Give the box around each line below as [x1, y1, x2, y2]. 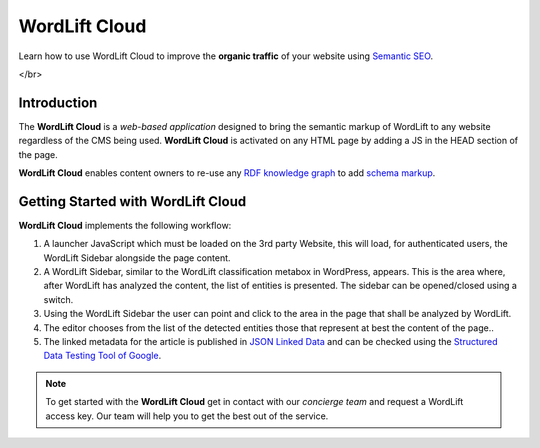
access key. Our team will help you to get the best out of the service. [45, 410, 329, 422]
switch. [43, 293, 74, 305]
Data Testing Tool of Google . [43, 350, 162, 362]
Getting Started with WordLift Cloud [18, 193, 247, 210]
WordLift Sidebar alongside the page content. [43, 251, 231, 264]
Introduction [18, 94, 98, 111]
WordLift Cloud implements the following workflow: [18, 219, 232, 231]
